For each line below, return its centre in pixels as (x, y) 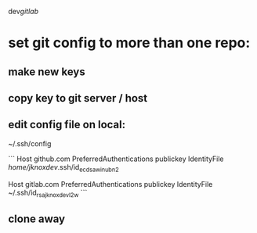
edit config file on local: (67, 125)
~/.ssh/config (30, 143)
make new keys (47, 72)
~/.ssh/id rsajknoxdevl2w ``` (48, 193)
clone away (36, 219)
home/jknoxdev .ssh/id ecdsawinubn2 (63, 168)
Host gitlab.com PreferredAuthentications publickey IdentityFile (110, 184)
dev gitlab (24, 11)
